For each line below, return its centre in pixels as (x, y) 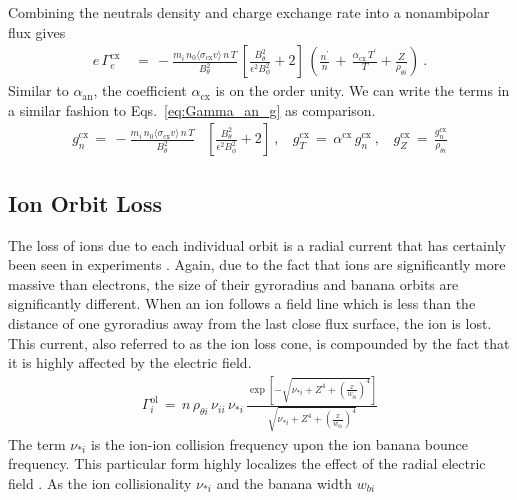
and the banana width (284, 483)
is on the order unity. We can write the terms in (362, 90)
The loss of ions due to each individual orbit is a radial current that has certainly (257, 244)
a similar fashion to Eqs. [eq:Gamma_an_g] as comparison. (192, 109)
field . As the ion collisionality (100, 483)
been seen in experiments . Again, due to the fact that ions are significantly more (257, 264)
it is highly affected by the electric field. (130, 362)
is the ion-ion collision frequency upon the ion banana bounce (279, 443)
